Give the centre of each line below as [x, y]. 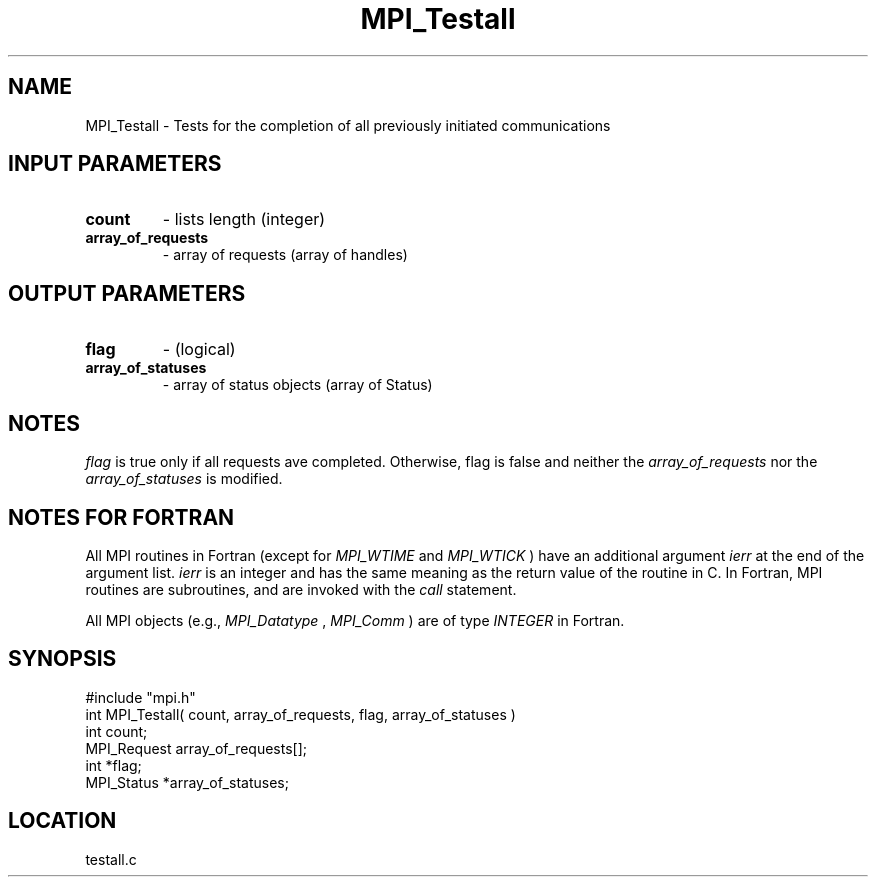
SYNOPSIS [62, 659]
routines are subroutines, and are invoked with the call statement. [301, 589]
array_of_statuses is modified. [184, 479]
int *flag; [113, 765]
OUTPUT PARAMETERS [127, 293]
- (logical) [199, 349]
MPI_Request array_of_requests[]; [196, 748]
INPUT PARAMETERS [115, 164]
